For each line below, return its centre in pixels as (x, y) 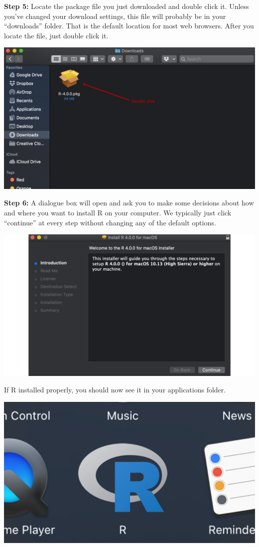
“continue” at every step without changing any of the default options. (110, 222)
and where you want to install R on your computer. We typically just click (118, 213)
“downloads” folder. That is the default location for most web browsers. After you (129, 26)
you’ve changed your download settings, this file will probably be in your (115, 16)
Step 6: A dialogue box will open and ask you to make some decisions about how (129, 203)
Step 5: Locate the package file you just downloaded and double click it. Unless (127, 6)
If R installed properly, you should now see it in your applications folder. (115, 390)
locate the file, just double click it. (56, 35)
